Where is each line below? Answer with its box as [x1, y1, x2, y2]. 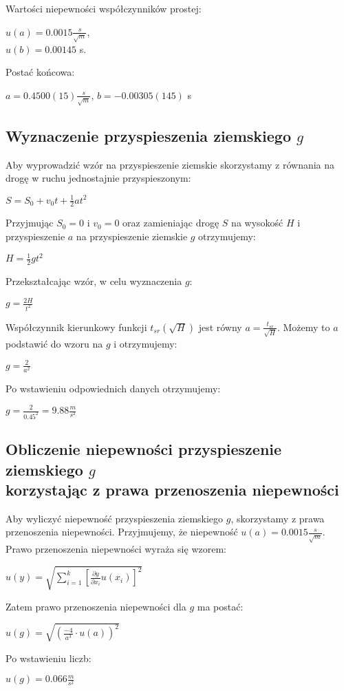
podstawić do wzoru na [6, 336, 103, 350]
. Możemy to [277, 319, 330, 334]
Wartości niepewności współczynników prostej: [6, 1, 202, 15]
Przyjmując [6, 215, 54, 230]
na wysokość [231, 215, 283, 230]
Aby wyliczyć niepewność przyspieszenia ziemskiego [6, 511, 224, 525]
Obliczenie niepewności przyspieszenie [6, 438, 282, 460]
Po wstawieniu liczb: [6, 650, 92, 665]
